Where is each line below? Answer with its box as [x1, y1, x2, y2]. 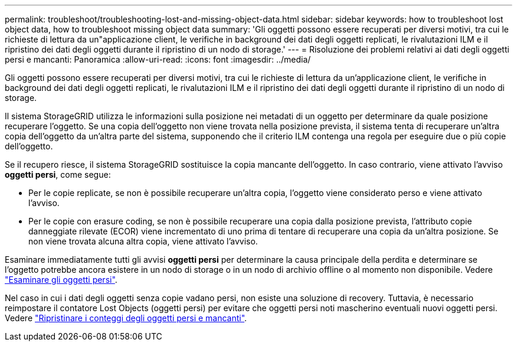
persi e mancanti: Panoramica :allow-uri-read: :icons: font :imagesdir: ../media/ [5, 54, 311, 64]
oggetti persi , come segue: [5, 169, 111, 179]
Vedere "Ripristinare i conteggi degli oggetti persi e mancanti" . [5, 313, 247, 323]
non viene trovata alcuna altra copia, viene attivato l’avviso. [28, 236, 258, 246]
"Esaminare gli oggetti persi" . [5, 275, 117, 285]
